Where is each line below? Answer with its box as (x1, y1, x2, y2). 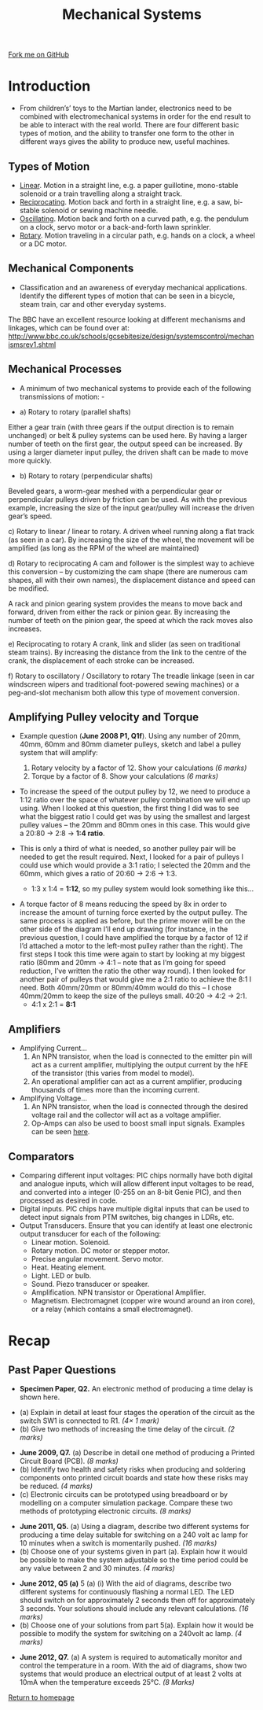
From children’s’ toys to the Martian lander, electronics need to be (19, 104, 232, 113)
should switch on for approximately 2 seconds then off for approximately (19, 1595, 255, 1605)
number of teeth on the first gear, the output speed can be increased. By (8, 439, 243, 448)
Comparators (8, 1150, 75, 1163)
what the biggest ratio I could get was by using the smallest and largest (19, 812, 250, 821)
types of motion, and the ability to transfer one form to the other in (19, 128, 235, 138)
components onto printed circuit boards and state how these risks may (19, 1473, 249, 1482)
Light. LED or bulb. (31, 1271, 92, 1280)
